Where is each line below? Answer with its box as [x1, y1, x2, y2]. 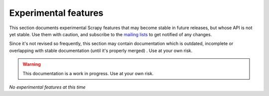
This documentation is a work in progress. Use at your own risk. [22, 70, 154, 76]
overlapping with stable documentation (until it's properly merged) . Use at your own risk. [9, 48, 193, 53]
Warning [22, 61, 41, 67]
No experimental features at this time [9, 84, 86, 90]
